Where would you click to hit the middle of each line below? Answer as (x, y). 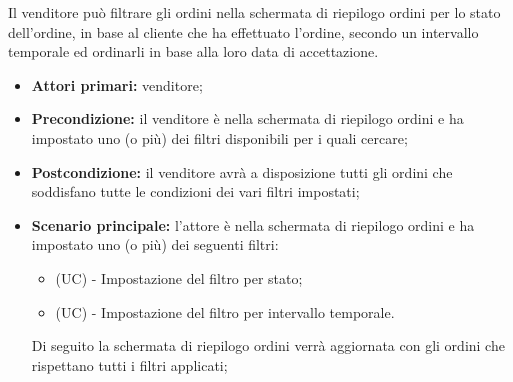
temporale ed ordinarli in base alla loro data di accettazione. (193, 51)
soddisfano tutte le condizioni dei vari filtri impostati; (195, 191)
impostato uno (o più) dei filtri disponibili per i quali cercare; (219, 137)
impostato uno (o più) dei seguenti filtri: (155, 244)
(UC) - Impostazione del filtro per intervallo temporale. (225, 311)
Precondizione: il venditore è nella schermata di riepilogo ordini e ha (247, 118)
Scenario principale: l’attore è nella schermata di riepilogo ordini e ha (253, 224)
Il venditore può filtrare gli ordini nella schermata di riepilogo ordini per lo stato (254, 12)
